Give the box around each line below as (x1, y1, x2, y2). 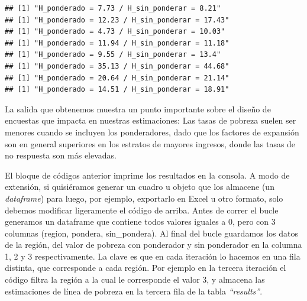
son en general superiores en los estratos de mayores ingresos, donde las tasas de (5, 137, 296, 150)
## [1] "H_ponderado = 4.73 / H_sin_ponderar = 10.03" (5, 27, 225, 36)
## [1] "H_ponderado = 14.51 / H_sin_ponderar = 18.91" (5, 85, 230, 94)
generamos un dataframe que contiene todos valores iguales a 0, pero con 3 (5, 215, 276, 228)
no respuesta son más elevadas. (5, 149, 117, 161)
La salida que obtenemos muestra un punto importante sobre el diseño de (5, 102, 271, 115)
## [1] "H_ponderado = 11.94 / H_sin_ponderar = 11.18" (5, 38, 230, 47)
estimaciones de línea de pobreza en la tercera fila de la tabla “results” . (5, 284, 263, 297)
